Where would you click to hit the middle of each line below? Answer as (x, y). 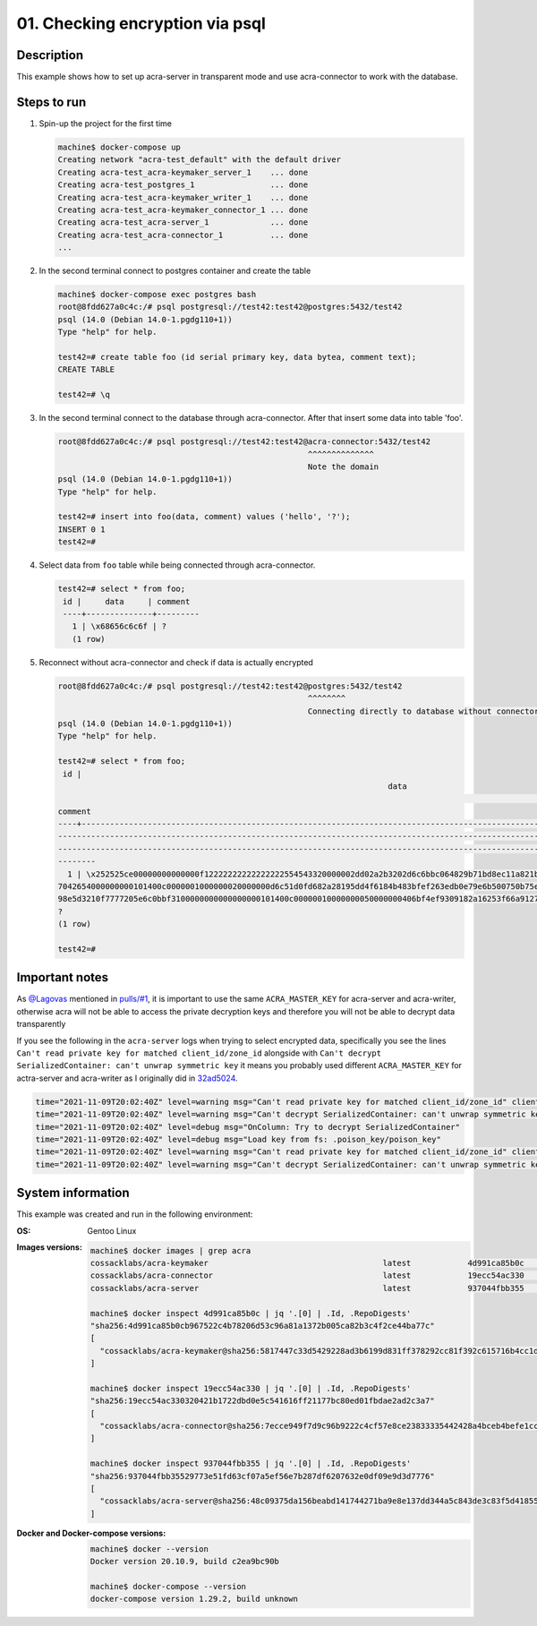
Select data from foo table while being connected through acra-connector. (177, 565)
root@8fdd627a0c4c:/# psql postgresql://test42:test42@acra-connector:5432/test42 (244, 442)
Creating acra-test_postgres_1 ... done (183, 185)
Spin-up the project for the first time (105, 123)
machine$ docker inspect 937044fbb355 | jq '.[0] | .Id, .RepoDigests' (251, 1463)
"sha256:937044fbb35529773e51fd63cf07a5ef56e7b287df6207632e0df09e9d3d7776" (262, 1476)
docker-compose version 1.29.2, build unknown (194, 1599)
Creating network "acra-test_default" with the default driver (200, 160)
